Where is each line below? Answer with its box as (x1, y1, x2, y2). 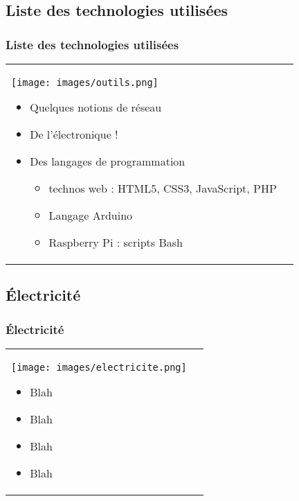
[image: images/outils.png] (11, 77, 158, 88)
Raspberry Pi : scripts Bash (48, 234, 183, 250)
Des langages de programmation (30, 153, 185, 169)
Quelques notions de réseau (30, 99, 162, 115)
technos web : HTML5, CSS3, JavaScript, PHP (48, 180, 277, 196)
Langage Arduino (48, 207, 133, 223)
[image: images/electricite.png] (11, 362, 187, 373)
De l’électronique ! (30, 126, 118, 142)
